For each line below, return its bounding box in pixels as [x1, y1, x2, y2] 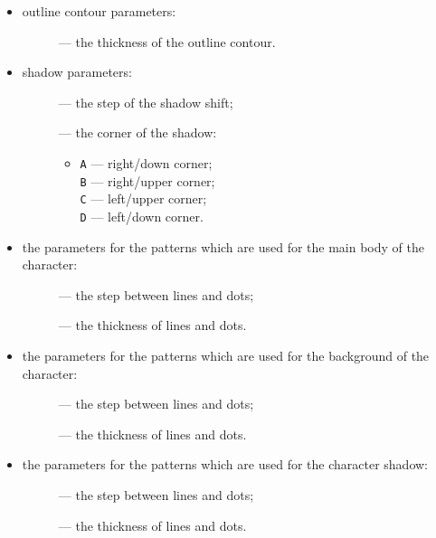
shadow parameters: [22, 62, 132, 81]
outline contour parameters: [22, 2, 176, 20]
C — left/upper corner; [80, 189, 207, 208]
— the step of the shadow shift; [58, 92, 233, 111]
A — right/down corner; [80, 153, 213, 172]
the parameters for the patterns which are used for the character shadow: [22, 455, 429, 474]
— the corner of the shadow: [58, 123, 217, 142]
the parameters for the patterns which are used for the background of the [22, 345, 430, 364]
